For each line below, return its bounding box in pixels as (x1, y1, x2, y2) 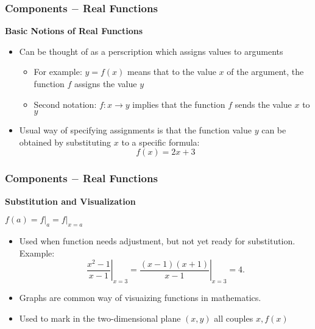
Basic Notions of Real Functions (5, 24, 143, 37)
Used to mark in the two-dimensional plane (19, 311, 181, 324)
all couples (214, 311, 253, 324)
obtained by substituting (19, 135, 111, 148)
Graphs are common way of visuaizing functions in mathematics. (19, 291, 261, 303)
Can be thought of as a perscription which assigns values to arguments (19, 44, 283, 57)
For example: (34, 65, 82, 78)
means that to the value (127, 65, 216, 78)
